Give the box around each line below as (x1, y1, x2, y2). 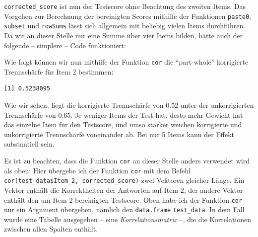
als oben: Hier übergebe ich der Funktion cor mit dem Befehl (4, 165, 191, 175)
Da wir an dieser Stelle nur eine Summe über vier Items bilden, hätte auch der (4, 30, 243, 40)
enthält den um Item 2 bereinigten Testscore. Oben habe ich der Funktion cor (4, 194, 243, 205)
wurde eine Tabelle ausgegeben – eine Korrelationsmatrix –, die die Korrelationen (4, 214, 251, 224)
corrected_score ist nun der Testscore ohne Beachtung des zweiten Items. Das (4, 1, 246, 11)
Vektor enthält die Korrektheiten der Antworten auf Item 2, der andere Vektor (4, 184, 243, 195)
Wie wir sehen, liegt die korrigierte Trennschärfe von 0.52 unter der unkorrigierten (4, 100, 254, 110)
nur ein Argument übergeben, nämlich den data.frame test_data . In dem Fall (4, 204, 245, 215)
